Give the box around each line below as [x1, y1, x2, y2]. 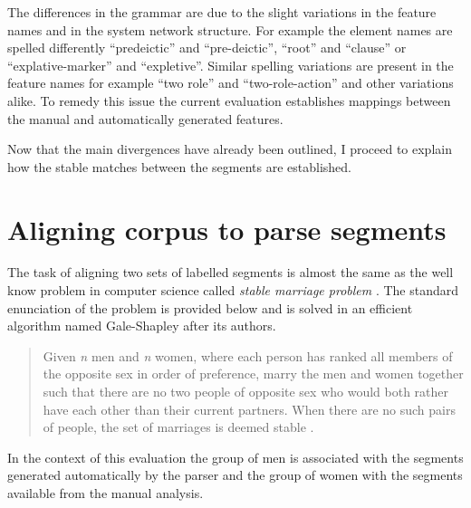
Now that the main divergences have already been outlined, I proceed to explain [7, 139, 452, 158]
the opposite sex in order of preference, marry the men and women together [43, 364, 464, 383]
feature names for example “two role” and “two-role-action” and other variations [7, 73, 454, 92]
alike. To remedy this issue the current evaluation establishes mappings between [7, 91, 451, 110]
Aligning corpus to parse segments [7, 210, 447, 247]
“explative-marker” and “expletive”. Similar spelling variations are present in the [7, 55, 454, 74]
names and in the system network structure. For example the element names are [7, 20, 453, 39]
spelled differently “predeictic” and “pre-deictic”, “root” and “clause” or [7, 38, 407, 57]
